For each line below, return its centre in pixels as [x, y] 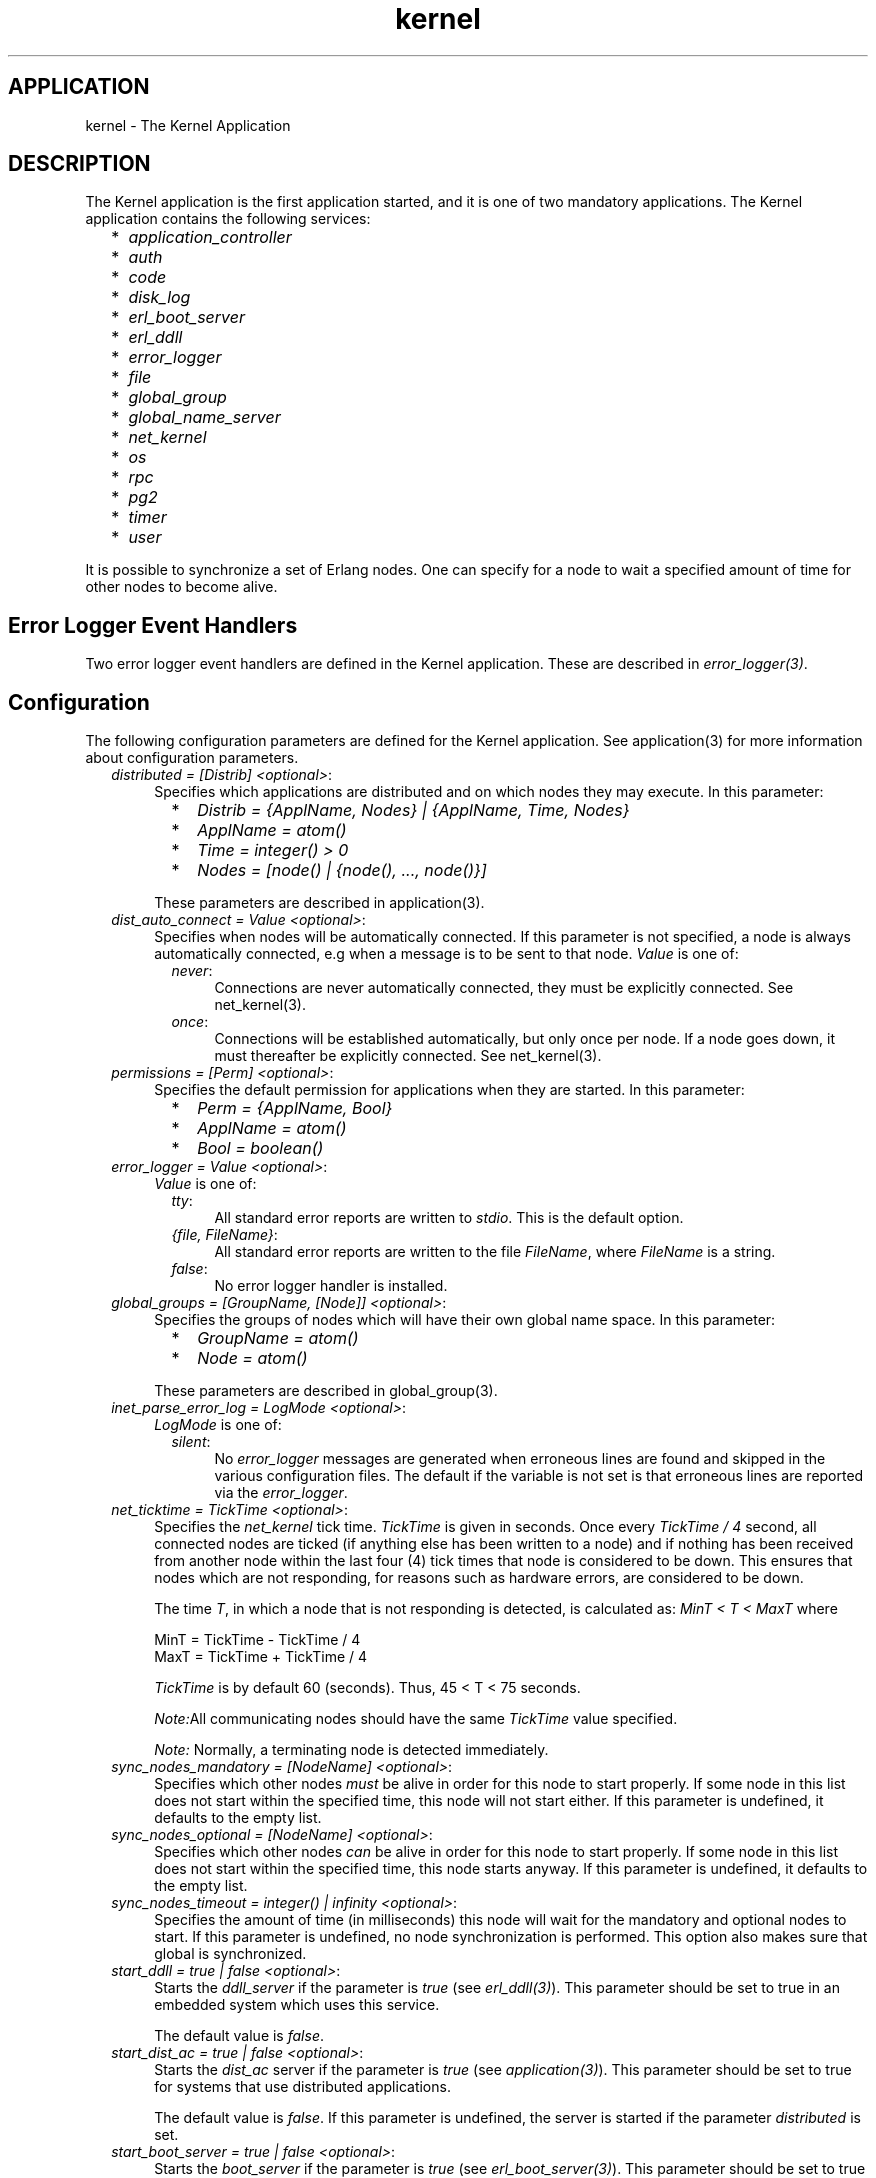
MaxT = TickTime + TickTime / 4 [261, 1657]
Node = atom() [252, 1358]
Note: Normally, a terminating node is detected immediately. [351, 1750]
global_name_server [204, 417]
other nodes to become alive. [181, 587]
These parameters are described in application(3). [319, 903]
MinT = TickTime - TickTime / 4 [257, 1640]
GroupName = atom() [278, 1338]
